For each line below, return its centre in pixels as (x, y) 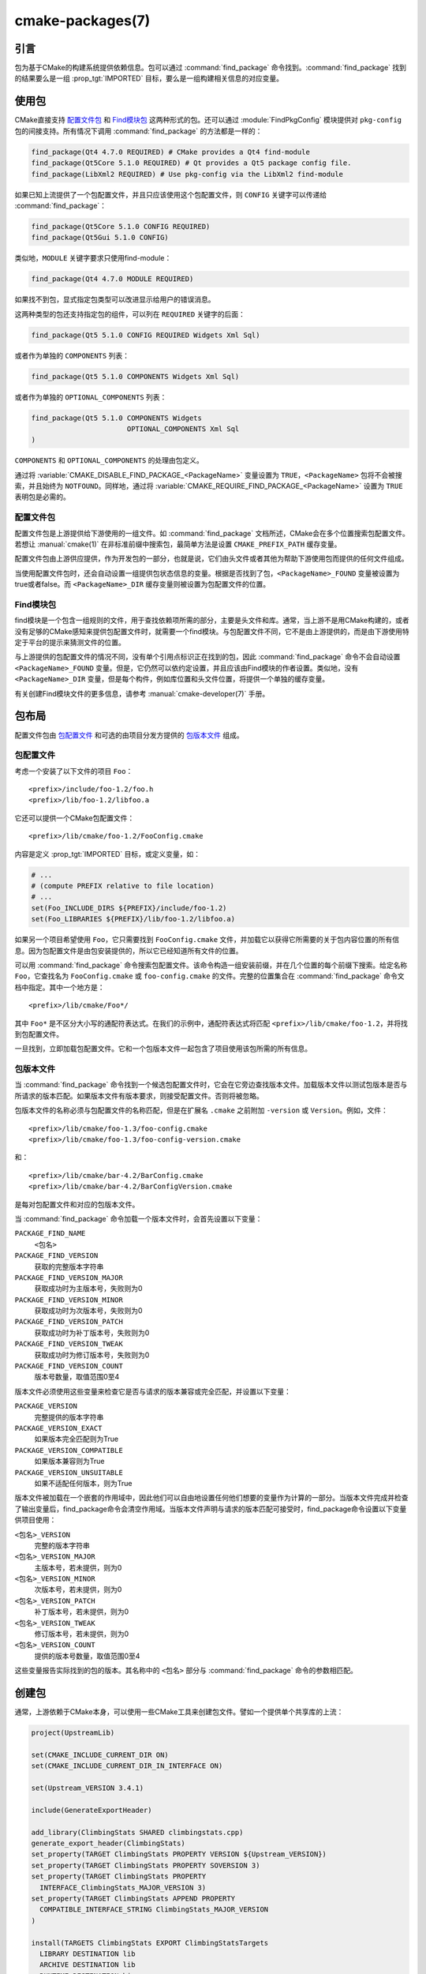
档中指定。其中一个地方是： (60, 987)
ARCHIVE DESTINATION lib (88, 1965)
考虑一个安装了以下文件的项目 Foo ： (74, 771)
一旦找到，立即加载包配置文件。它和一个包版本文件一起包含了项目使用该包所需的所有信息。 (163, 1049)
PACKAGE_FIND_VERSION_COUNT (69, 1366)
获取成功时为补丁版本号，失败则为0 (92, 1332)
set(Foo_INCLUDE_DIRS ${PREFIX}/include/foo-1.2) (129, 908)
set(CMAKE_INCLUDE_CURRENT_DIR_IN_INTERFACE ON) (127, 1766)
